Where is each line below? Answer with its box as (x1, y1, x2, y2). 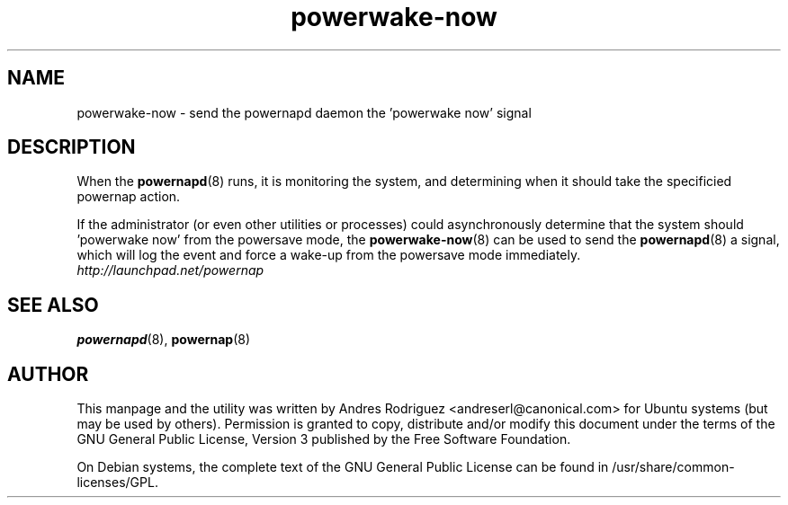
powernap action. (76, 189, 181, 205)
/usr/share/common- (612, 459, 735, 475)
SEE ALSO (7, 293, 99, 316)
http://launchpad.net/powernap (76, 262, 264, 279)
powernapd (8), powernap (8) (76, 332, 251, 348)
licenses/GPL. (76, 474, 158, 491)
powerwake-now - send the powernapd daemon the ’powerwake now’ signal (76, 104, 532, 120)
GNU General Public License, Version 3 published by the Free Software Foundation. (76, 431, 571, 447)
